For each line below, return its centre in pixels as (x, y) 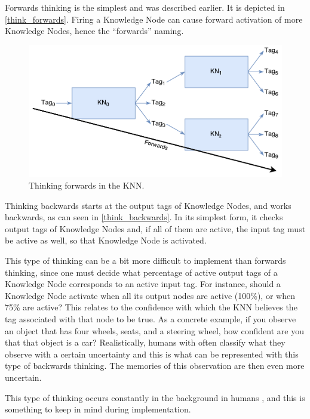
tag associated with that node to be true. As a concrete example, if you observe (151, 318)
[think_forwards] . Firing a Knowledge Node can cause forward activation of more (154, 19)
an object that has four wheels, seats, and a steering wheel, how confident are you (154, 330)
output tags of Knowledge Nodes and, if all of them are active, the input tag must (155, 228)
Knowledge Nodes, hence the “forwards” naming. (94, 31)
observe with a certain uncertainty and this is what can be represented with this (152, 354)
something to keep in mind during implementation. (98, 409)
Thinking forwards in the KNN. (87, 185)
